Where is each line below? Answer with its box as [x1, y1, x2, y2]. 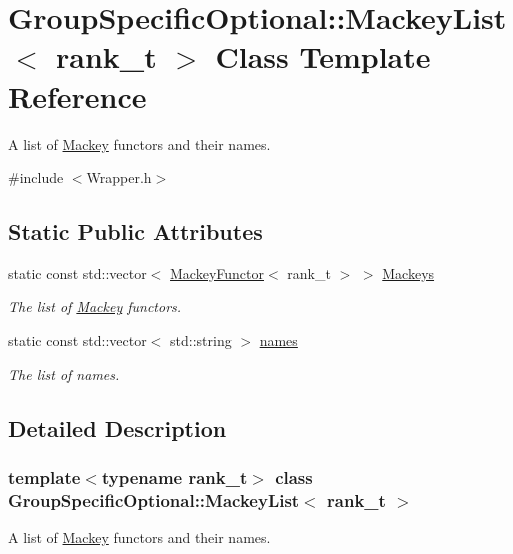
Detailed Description [8, 412, 227, 443]
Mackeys [382, 262, 435, 283]
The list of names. [8, 363, 120, 384]
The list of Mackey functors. [8, 296, 182, 317]
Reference [8, 75, 147, 116]
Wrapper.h [86, 167, 152, 188]
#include [8, 167, 64, 188]
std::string [170, 330, 232, 351]
